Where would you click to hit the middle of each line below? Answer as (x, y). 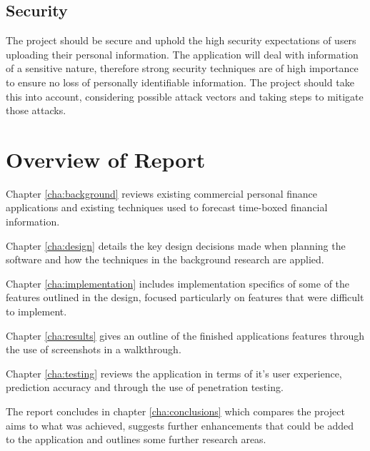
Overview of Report (106, 159)
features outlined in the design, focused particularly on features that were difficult (185, 297)
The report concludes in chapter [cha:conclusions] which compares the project (175, 411)
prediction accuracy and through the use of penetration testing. (145, 387)
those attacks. (36, 110)
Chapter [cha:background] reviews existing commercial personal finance (161, 193)
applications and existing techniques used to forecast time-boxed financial (167, 207)
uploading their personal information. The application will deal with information (182, 54)
